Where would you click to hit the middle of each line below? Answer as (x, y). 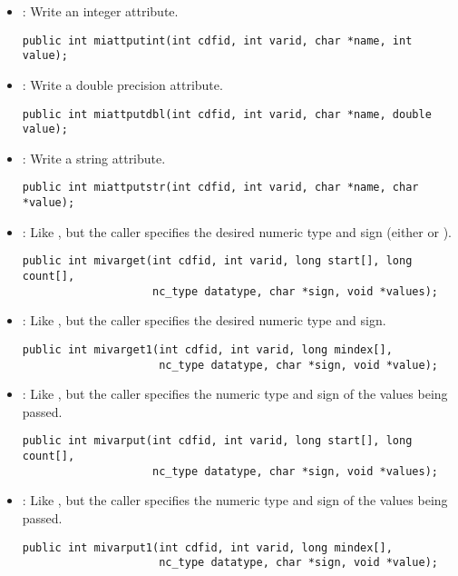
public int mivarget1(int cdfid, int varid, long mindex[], (207, 349)
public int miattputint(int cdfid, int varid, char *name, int (217, 40)
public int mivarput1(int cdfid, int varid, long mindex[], (207, 547)
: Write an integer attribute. (100, 11)
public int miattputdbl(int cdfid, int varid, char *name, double (227, 114)
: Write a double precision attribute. (122, 84)
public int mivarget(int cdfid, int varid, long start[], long (217, 261)
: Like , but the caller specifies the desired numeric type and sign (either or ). (237, 231)
